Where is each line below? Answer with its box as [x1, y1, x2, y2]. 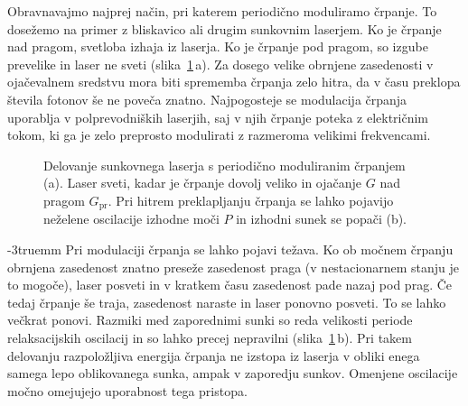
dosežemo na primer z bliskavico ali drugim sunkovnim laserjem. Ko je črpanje [7, 19, 442, 38]
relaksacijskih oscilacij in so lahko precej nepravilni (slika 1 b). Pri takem [7, 328, 412, 346]
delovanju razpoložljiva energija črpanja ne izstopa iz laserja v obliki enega [7, 346, 420, 364]
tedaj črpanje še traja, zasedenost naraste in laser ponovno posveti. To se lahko [7, 292, 446, 311]
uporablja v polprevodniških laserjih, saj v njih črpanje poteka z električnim [7, 107, 429, 126]
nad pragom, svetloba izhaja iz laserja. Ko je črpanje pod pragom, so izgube [7, 37, 428, 56]
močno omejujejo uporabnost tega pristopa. [7, 381, 248, 400]
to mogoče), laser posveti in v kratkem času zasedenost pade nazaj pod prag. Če [7, 275, 453, 294]
